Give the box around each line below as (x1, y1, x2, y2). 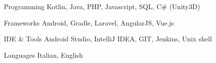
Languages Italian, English (4, 50, 83, 60)
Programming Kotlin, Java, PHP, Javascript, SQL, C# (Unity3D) (4, 1, 200, 11)
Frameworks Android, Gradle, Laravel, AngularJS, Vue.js (4, 17, 174, 27)
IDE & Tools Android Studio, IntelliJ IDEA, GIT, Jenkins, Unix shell (4, 34, 212, 44)
